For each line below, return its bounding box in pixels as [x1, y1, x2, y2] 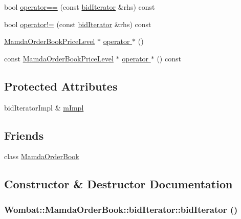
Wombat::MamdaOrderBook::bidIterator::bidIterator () [4, 203, 238, 215]
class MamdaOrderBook [4, 151, 79, 162]
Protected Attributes [4, 78, 118, 94]
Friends [4, 127, 44, 143]
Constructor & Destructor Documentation [4, 176, 233, 192]
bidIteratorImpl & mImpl [4, 102, 84, 113]
